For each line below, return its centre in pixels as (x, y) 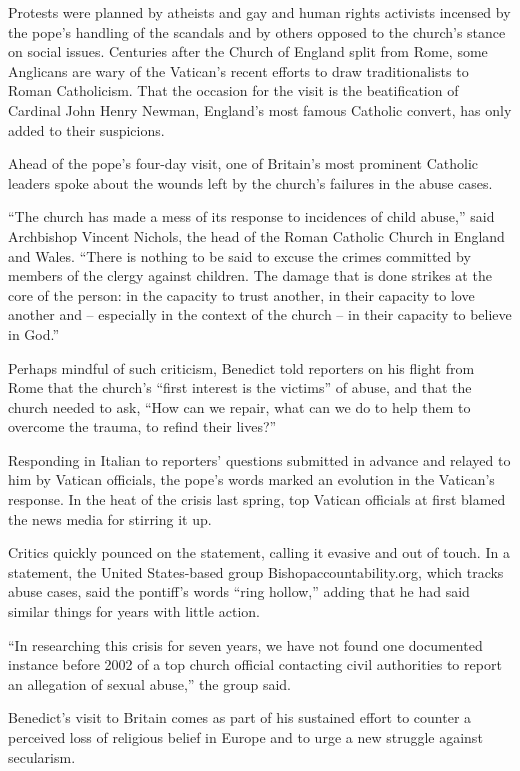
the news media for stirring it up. (110, 518)
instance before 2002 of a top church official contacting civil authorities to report (255, 664)
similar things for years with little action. (134, 611)
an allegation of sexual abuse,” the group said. (150, 683)
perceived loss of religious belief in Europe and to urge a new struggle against (245, 737)
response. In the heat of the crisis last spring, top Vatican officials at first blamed (257, 499)
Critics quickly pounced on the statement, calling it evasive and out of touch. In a (259, 552)
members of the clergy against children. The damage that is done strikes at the (250, 275)
